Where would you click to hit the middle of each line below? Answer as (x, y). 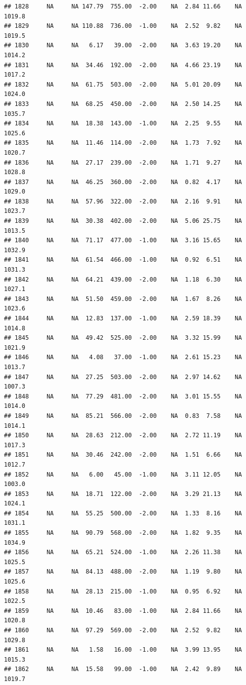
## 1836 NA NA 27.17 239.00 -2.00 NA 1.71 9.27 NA (123, 162)
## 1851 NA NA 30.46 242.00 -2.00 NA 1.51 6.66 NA (123, 455)
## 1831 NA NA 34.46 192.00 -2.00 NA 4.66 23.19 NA (123, 65)
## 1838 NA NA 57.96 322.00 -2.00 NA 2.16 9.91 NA (123, 201)
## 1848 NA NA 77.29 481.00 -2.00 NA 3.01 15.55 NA (123, 396)
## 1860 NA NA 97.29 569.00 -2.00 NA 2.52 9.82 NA (123, 630)
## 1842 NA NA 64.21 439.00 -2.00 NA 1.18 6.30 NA (123, 279)
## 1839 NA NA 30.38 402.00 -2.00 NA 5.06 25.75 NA (123, 221)
